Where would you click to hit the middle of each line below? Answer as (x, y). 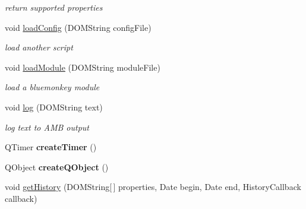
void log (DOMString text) (54, 107)
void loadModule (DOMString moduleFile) (83, 67)
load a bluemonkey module (52, 87)
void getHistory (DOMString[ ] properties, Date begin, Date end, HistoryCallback (153, 187)
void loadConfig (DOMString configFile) (78, 27)
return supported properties (54, 7)
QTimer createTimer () (51, 147)
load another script (39, 47)
